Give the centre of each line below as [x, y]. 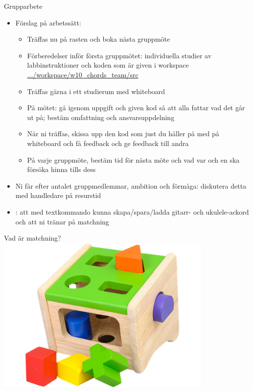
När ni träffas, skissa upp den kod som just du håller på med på [123, 134]
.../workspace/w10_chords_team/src [83, 74]
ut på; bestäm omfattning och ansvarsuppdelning [101, 117]
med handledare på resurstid [58, 195]
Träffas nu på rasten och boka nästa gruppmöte [99, 39]
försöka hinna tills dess [61, 169]
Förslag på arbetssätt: [48, 22]
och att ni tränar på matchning [62, 221]
